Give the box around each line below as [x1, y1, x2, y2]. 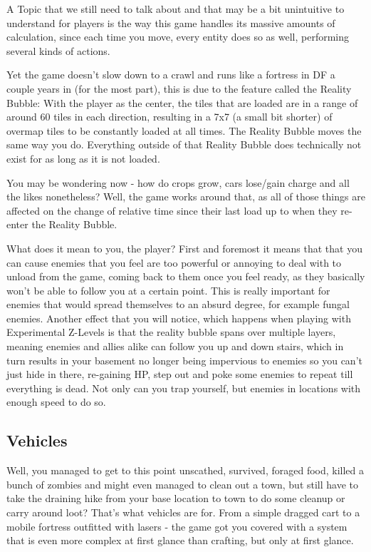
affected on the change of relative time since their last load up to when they [6, 203, 338, 218]
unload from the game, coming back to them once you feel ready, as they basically [6, 269, 365, 284]
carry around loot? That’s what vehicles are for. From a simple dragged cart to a [6, 505, 360, 520]
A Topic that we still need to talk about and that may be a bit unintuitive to [6, 1, 345, 16]
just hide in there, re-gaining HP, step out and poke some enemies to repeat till [6, 367, 353, 382]
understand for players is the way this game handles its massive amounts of [6, 15, 335, 30]
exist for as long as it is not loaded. [6, 150, 160, 165]
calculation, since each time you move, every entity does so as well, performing [6, 29, 350, 44]
